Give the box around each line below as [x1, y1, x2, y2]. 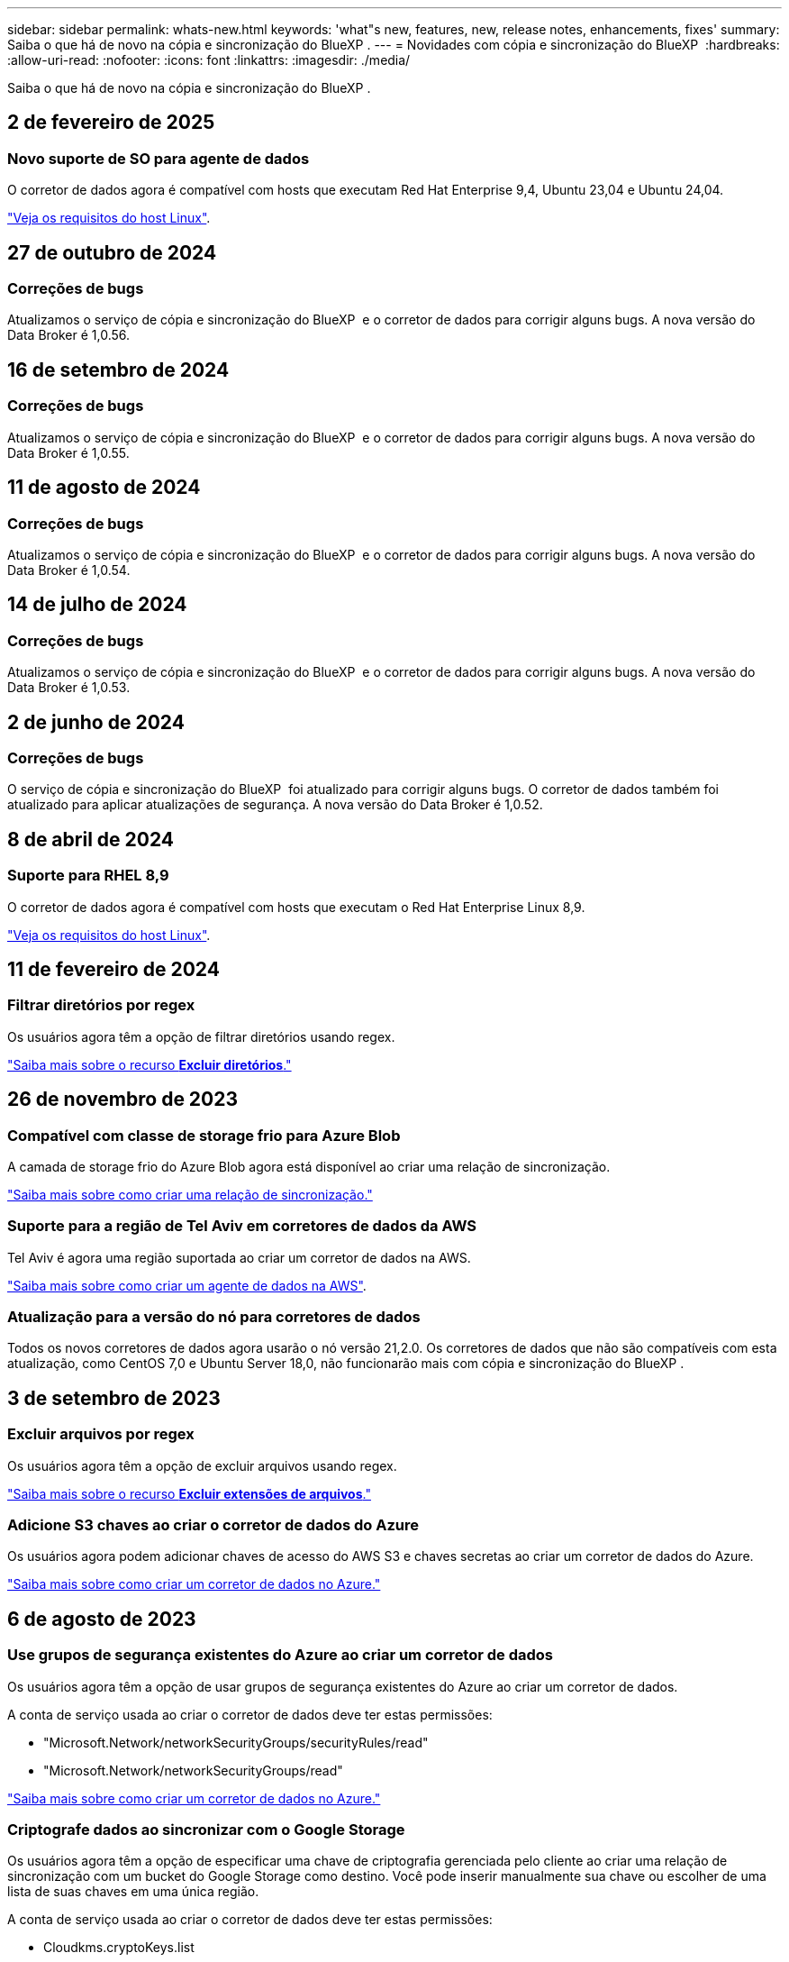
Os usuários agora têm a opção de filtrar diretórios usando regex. [7, 1028, 395, 1045]
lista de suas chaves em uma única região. [7, 1884, 259, 1900]
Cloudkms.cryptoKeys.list [43, 1939, 195, 1956]
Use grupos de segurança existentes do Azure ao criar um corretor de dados [7, 1646, 554, 1665]
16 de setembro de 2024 [7, 358, 230, 381]
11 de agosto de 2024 [7, 476, 201, 499]
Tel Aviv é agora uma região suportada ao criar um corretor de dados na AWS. [7, 1249, 471, 1265]
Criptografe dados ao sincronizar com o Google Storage [7, 1821, 405, 1839]
